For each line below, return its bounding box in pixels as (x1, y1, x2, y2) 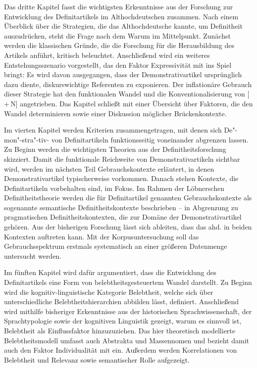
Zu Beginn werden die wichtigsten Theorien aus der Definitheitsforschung (4, 144, 226, 154)
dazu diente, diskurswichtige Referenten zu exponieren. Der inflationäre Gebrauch (4, 79, 252, 89)
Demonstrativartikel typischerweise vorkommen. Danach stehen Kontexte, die (4, 173, 239, 184)
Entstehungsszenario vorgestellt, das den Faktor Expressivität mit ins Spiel (4, 59, 232, 70)
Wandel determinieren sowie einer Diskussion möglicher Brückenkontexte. (4, 108, 227, 118)
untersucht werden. (4, 250, 62, 261)
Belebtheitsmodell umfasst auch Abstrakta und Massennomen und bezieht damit (4, 335, 249, 345)
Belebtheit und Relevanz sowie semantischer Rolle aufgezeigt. (4, 354, 190, 365)
